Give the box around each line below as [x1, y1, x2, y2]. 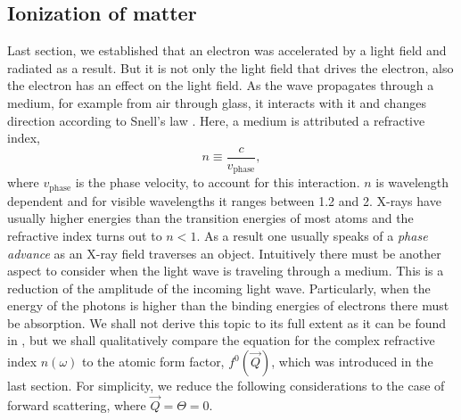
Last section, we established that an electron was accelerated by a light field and [7, 41, 447, 60]
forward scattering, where [7, 395, 146, 414]
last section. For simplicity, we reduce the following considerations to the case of [7, 376, 445, 395]
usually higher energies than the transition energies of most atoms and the [7, 209, 414, 227]
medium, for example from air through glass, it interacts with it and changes [7, 93, 426, 111]
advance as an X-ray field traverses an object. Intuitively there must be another [7, 243, 441, 262]
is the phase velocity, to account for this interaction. [75, 173, 360, 192]
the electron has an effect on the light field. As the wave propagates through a [7, 76, 434, 95]
